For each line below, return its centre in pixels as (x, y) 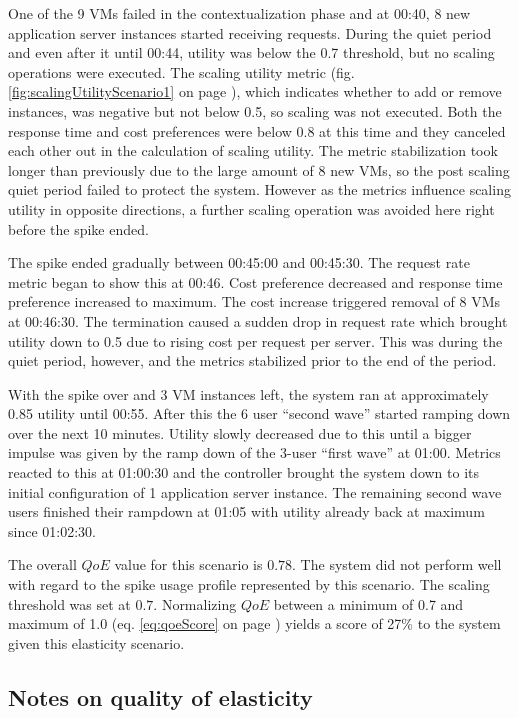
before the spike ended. (78, 228)
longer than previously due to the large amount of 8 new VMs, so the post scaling (259, 169)
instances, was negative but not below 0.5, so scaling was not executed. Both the (255, 110)
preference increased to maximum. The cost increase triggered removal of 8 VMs (254, 301)
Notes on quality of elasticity (160, 696)
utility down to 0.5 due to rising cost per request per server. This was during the (255, 340)
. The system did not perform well (397, 564)
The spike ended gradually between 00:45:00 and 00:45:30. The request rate (239, 262)
